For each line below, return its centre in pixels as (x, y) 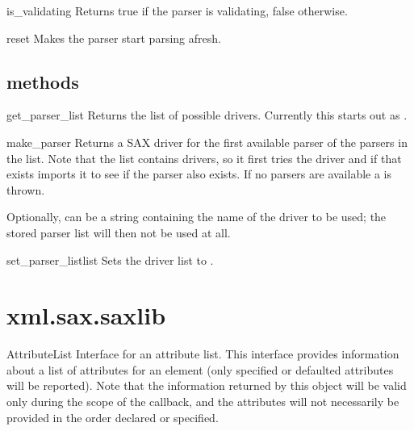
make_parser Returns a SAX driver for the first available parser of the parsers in (207, 142)
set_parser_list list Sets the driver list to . (110, 259)
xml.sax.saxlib (86, 315)
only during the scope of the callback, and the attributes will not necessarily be (203, 402)
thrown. (26, 189)
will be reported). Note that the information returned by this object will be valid (207, 385)
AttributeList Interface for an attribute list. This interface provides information (203, 354)
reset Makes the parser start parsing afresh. (114, 38)
